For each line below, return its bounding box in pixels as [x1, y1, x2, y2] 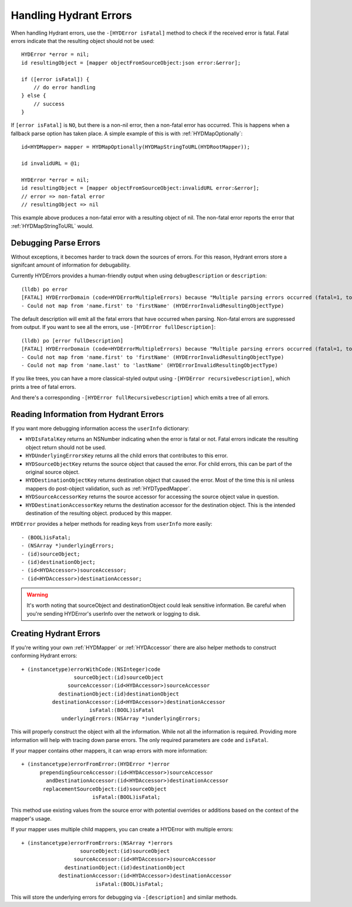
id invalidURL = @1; [21, 160, 80, 167]
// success [33, 100, 65, 107]
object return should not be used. [25, 444, 107, 451]
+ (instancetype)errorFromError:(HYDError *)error [21, 761, 170, 768]
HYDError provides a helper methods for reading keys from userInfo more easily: [11, 520, 212, 528]
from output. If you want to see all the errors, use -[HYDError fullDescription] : [11, 324, 216, 331]
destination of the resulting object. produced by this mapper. [25, 509, 172, 516]
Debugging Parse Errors [11, 238, 101, 248]
